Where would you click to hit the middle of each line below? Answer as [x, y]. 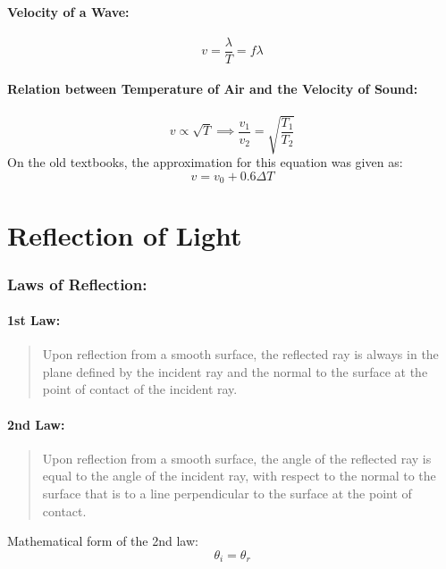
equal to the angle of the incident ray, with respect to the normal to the [239, 476]
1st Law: [34, 320]
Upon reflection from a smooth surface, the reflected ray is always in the [240, 354]
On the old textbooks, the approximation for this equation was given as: [205, 162]
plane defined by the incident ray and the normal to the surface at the [235, 371]
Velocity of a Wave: [68, 11]
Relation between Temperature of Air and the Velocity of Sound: [213, 89]
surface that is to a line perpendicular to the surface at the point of [227, 494]
